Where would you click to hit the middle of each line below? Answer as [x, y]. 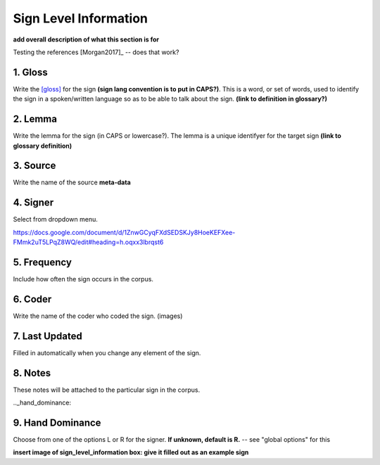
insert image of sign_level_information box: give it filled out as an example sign [131, 452]
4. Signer [33, 203]
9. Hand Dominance [57, 422]
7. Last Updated [47, 336]
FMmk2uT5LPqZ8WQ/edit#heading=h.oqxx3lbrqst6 [88, 242]
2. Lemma [35, 119]
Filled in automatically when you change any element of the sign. [107, 352]
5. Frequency [42, 262]
